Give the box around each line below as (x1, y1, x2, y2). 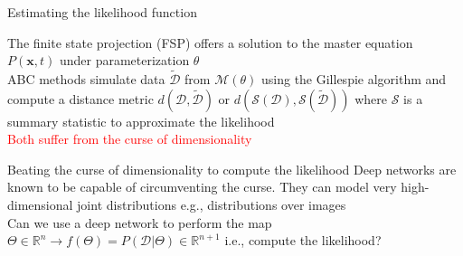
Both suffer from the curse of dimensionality (7, 129, 252, 148)
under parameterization (59, 51, 190, 70)
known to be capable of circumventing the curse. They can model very (7, 177, 397, 196)
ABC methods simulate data (7, 70, 165, 88)
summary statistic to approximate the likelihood (7, 111, 275, 130)
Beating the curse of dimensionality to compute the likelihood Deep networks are (7, 159, 457, 178)
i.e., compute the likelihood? (224, 231, 382, 250)
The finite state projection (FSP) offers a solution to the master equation (7, 33, 413, 52)
